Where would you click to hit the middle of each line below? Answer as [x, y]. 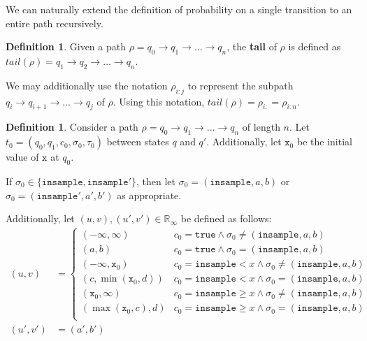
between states [138, 142]
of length [261, 127]
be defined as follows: [226, 218]
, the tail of [252, 46]
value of [22, 157]
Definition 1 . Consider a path [72, 127]
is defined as [315, 46]
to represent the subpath [240, 85]
